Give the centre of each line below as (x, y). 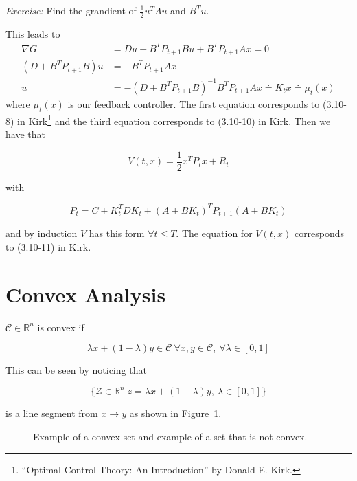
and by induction (42, 233)
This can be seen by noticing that (76, 370)
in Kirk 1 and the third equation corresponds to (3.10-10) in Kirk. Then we (174, 120)
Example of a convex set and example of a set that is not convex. (170, 436)
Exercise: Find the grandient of (71, 10)
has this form (117, 233)
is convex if (61, 327)
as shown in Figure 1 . (175, 413)
